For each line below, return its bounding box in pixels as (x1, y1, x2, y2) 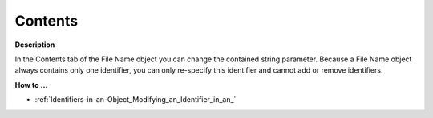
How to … (14, 80, 48, 89)
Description (14, 40, 55, 49)
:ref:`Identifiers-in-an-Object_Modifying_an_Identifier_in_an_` (34, 95, 237, 104)
